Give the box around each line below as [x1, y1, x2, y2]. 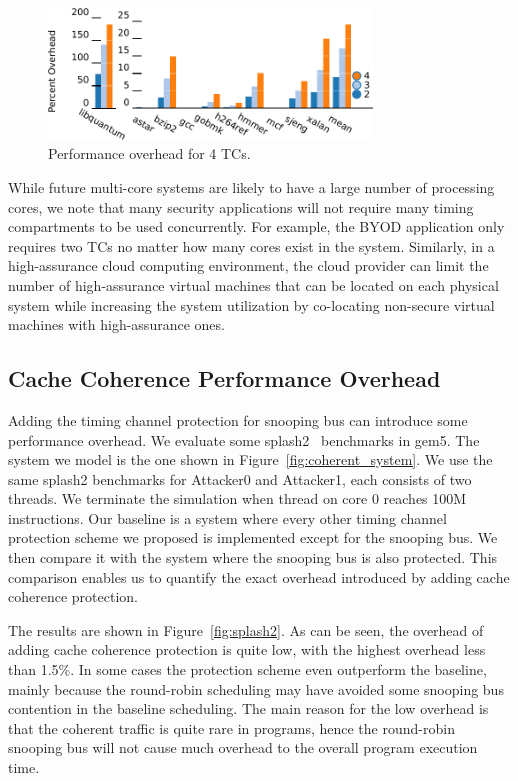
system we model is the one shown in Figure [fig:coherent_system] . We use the [8, 449, 493, 470]
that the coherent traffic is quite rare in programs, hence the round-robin [8, 717, 455, 738]
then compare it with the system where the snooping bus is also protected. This [8, 547, 498, 568]
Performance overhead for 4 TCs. [48, 143, 251, 164]
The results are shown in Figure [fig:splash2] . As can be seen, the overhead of [8, 619, 484, 640]
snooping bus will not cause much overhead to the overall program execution [8, 737, 478, 758]
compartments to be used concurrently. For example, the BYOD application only [8, 216, 505, 237]
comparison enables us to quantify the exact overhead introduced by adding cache [8, 566, 510, 587]
